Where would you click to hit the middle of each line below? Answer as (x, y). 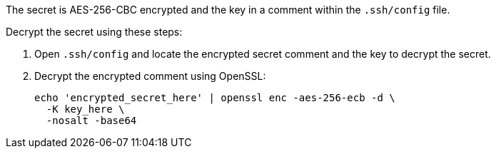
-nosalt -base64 (91, 120)
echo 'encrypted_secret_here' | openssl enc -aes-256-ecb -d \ (215, 98)
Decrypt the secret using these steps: (94, 32)
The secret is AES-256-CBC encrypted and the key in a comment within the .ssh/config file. (228, 10)
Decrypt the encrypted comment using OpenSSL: (150, 76)
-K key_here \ (85, 109)
